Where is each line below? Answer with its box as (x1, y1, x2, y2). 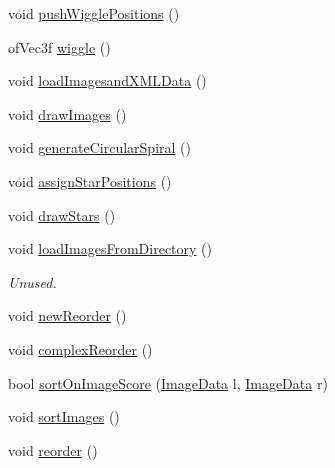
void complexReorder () (8, 338, 153, 359)
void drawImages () (8, 103, 127, 124)
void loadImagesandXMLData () (8, 70, 207, 91)
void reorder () (8, 439, 98, 460)
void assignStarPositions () (8, 170, 172, 191)
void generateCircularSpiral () (8, 137, 191, 158)
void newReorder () (8, 305, 127, 326)
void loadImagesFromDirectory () (8, 238, 212, 259)
